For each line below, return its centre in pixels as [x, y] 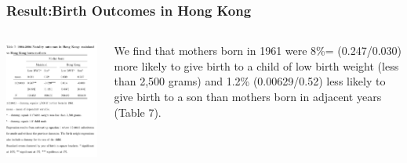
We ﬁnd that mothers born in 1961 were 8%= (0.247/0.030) [258, 51]
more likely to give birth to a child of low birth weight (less [256, 65]
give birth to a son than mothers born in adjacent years [248, 96]
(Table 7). [138, 112]
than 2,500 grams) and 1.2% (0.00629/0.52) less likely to [250, 81]
